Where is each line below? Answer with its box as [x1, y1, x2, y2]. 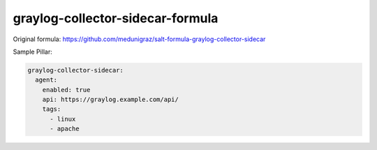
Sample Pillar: [13, 47, 52, 56]
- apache [50, 125, 80, 133]
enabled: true [42, 86, 91, 93]
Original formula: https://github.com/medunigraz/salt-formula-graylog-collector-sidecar [13, 35, 266, 43]
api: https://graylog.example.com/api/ [42, 96, 179, 104]
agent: [35, 76, 58, 84]
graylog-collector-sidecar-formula [13, 10, 219, 26]
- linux [50, 115, 76, 123]
